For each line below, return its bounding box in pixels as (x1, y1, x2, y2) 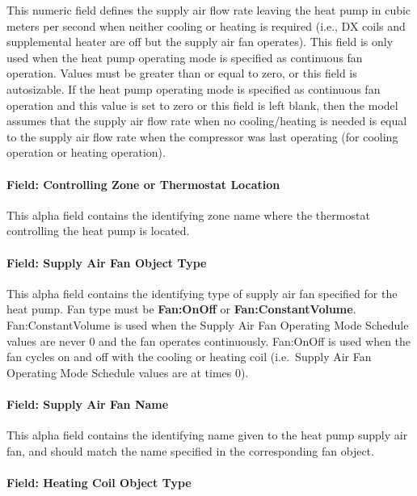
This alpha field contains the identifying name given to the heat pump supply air (6, 427, 408, 443)
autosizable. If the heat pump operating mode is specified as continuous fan (6, 80, 381, 97)
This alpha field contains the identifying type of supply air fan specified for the (6, 284, 398, 301)
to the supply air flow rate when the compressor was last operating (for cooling (6, 128, 398, 145)
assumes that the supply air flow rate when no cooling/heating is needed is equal (6, 112, 407, 129)
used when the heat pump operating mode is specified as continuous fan (6, 48, 363, 65)
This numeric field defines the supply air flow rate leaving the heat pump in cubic (6, 2, 411, 18)
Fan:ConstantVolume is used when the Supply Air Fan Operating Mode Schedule (6, 316, 409, 333)
